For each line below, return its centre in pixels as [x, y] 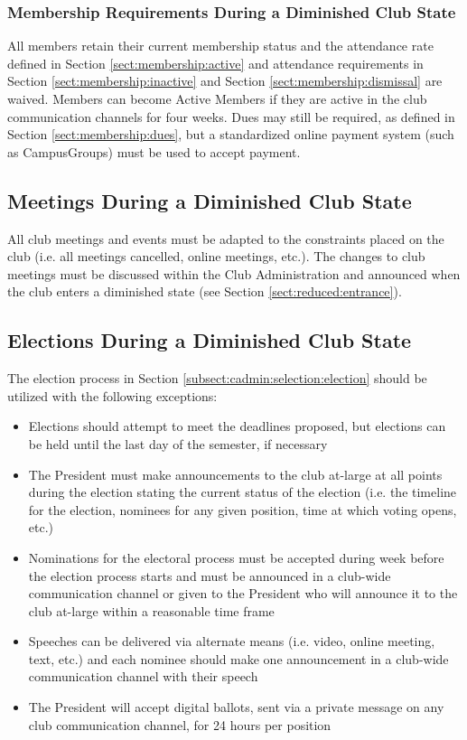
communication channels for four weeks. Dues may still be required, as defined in [231, 116]
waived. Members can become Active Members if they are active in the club [217, 98]
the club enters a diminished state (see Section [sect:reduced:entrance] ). [205, 291]
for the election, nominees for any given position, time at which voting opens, [243, 509]
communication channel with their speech [143, 676]
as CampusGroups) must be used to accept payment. [154, 151]
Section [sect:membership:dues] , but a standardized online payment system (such [231, 134]
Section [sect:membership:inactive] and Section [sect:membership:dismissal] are [225, 81]
